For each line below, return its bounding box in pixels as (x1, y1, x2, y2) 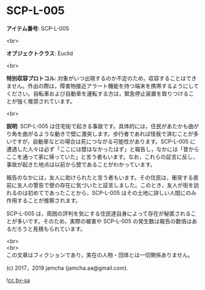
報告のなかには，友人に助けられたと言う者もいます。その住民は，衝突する (6, 174, 194, 181)
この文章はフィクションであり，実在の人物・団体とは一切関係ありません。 (6, 251, 194, 258)
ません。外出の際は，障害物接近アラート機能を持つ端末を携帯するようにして (6, 82, 199, 90)
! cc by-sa (6, 277, 31, 284)
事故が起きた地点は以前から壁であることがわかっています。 (6, 161, 156, 168)
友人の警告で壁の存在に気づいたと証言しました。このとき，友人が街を (17, 181, 194, 189)
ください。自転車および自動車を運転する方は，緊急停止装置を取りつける (6, 90, 189, 97)
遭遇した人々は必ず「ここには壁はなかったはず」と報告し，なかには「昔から (6, 145, 199, 153)
